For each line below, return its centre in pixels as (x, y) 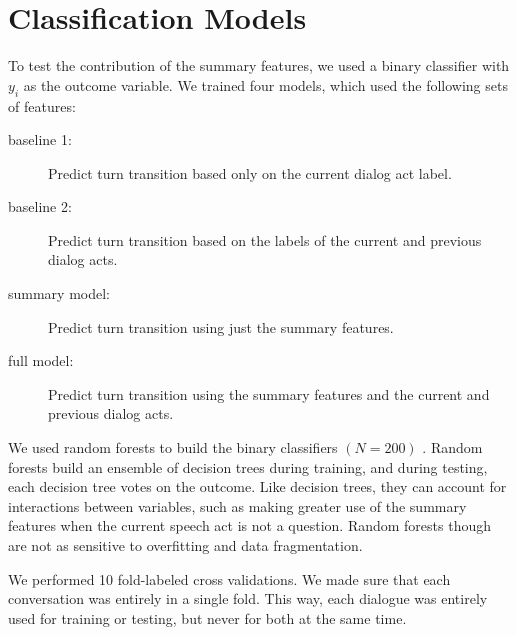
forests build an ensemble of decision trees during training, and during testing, (248, 466)
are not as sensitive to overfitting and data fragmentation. (185, 545)
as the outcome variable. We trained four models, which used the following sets (265, 84)
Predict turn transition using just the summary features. (221, 326)
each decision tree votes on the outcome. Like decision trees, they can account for (257, 486)
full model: (41, 360)
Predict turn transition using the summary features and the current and (269, 393)
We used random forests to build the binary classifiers (173, 447)
